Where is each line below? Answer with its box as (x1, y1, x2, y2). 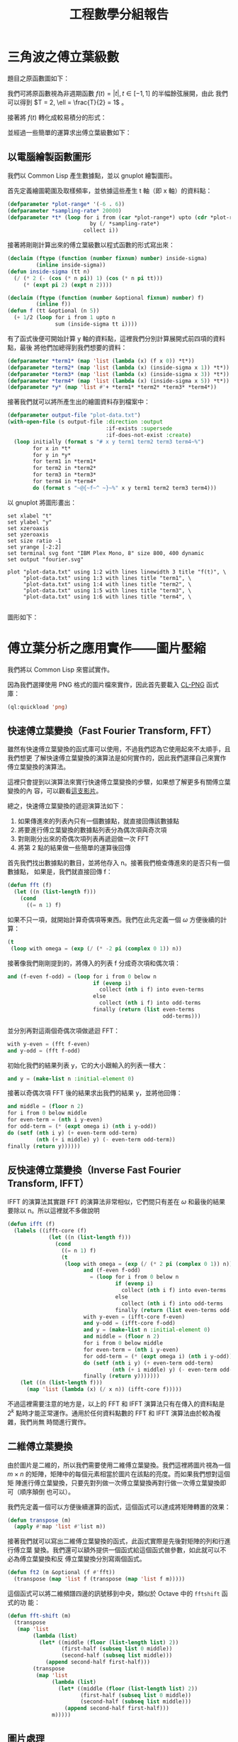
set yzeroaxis (7, 531, 50, 538)
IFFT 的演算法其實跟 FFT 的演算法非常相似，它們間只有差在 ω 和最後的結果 (7, 1198, 225, 1206)
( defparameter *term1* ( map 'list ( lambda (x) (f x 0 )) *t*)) (7, 357, 195, 365)
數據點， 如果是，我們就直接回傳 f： (7, 868, 113, 876)
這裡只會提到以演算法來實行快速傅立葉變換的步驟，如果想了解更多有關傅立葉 (7, 778, 231, 786)
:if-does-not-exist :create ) (105, 431, 192, 439)
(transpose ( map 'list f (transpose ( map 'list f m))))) (13, 1576, 186, 1583)
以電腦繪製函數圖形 (7, 151, 91, 163)
